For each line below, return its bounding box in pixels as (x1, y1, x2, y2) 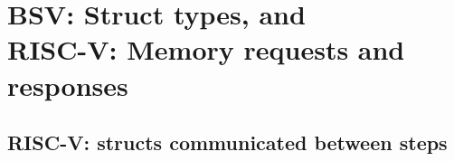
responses (7, 66, 128, 103)
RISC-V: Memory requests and (7, 31, 405, 68)
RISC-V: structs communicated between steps (7, 128, 448, 156)
